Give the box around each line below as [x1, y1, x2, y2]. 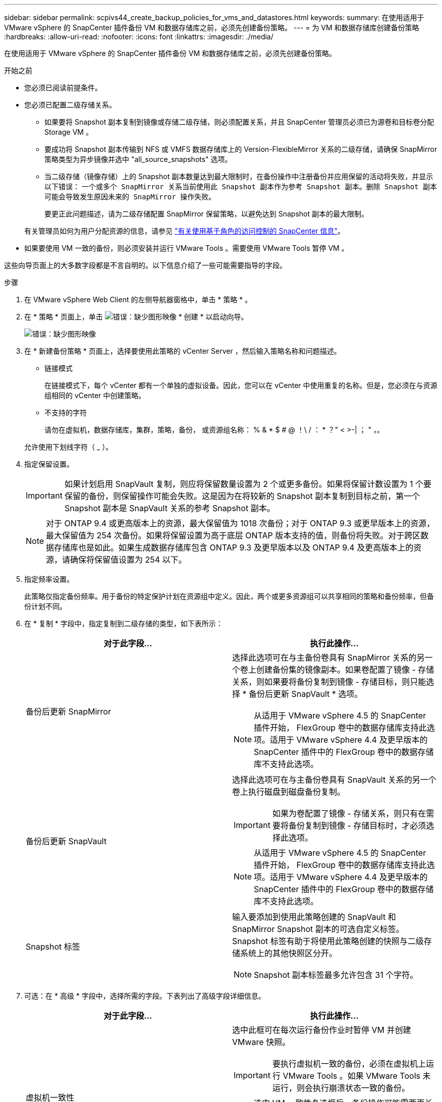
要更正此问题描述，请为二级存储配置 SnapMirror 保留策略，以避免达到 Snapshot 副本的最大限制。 [44, 209, 368, 218]
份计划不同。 [24, 602, 67, 611]
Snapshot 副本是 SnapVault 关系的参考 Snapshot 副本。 [64, 503, 275, 513]
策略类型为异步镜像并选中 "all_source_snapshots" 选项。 [44, 155, 232, 163]
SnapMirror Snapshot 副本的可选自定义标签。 [232, 924, 404, 934]
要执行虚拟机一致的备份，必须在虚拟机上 [272, 1059, 426, 1069]
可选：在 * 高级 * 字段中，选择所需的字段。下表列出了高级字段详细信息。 [24, 991, 265, 1000]
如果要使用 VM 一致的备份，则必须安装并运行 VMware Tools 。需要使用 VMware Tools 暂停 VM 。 [24, 244, 349, 252]
